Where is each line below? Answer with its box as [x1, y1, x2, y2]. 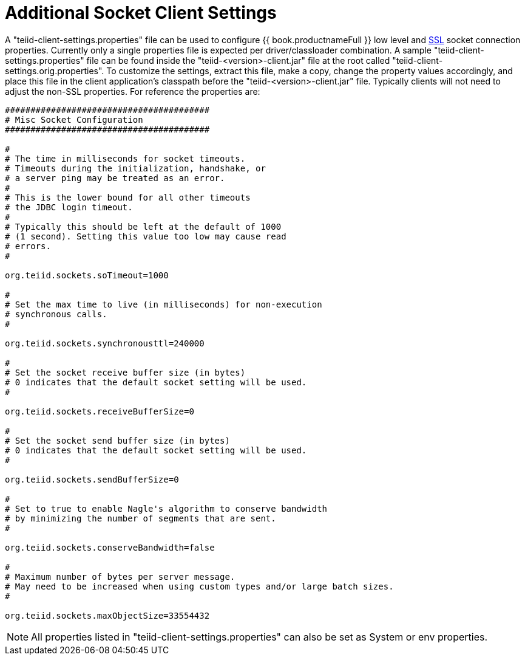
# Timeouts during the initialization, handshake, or [5, 163, 266, 173]
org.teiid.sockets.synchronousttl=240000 [5, 338, 205, 348]
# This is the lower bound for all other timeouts [5, 192, 251, 202]
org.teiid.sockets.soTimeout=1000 [5, 270, 169, 280]
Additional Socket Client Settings [5, 2, 277, 23]
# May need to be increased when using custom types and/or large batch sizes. [5, 581, 394, 591]
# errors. [5, 241, 51, 251]
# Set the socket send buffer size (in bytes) [5, 435, 230, 445]
